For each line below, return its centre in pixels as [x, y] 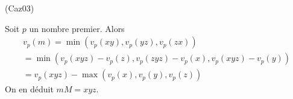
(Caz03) [20, 8]
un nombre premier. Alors [77, 28]
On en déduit [29, 89]
